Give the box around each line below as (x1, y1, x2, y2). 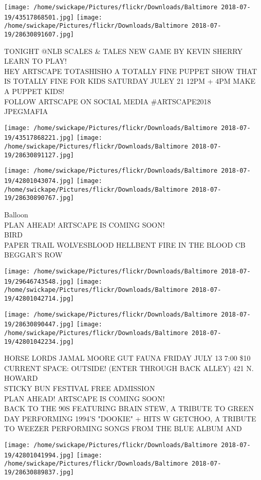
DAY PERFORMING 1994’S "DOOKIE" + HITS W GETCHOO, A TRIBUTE (4, 413, 256, 423)
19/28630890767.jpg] (4, 194, 74, 202)
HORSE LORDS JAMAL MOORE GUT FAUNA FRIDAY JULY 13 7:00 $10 (4, 353, 251, 363)
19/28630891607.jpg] (4, 30, 74, 38)
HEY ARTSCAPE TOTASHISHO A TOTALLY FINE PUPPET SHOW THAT (4, 65, 257, 76)
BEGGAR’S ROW (4, 249, 63, 260)
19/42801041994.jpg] (4, 451, 74, 459)
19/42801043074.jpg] (4, 177, 74, 185)
